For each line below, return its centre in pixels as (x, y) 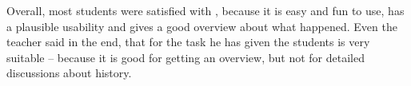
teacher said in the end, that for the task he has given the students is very (188, 42)
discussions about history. (69, 73)
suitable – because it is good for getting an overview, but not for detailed (186, 57)
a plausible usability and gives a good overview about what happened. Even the (202, 26)
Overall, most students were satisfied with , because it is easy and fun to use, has (205, 10)
